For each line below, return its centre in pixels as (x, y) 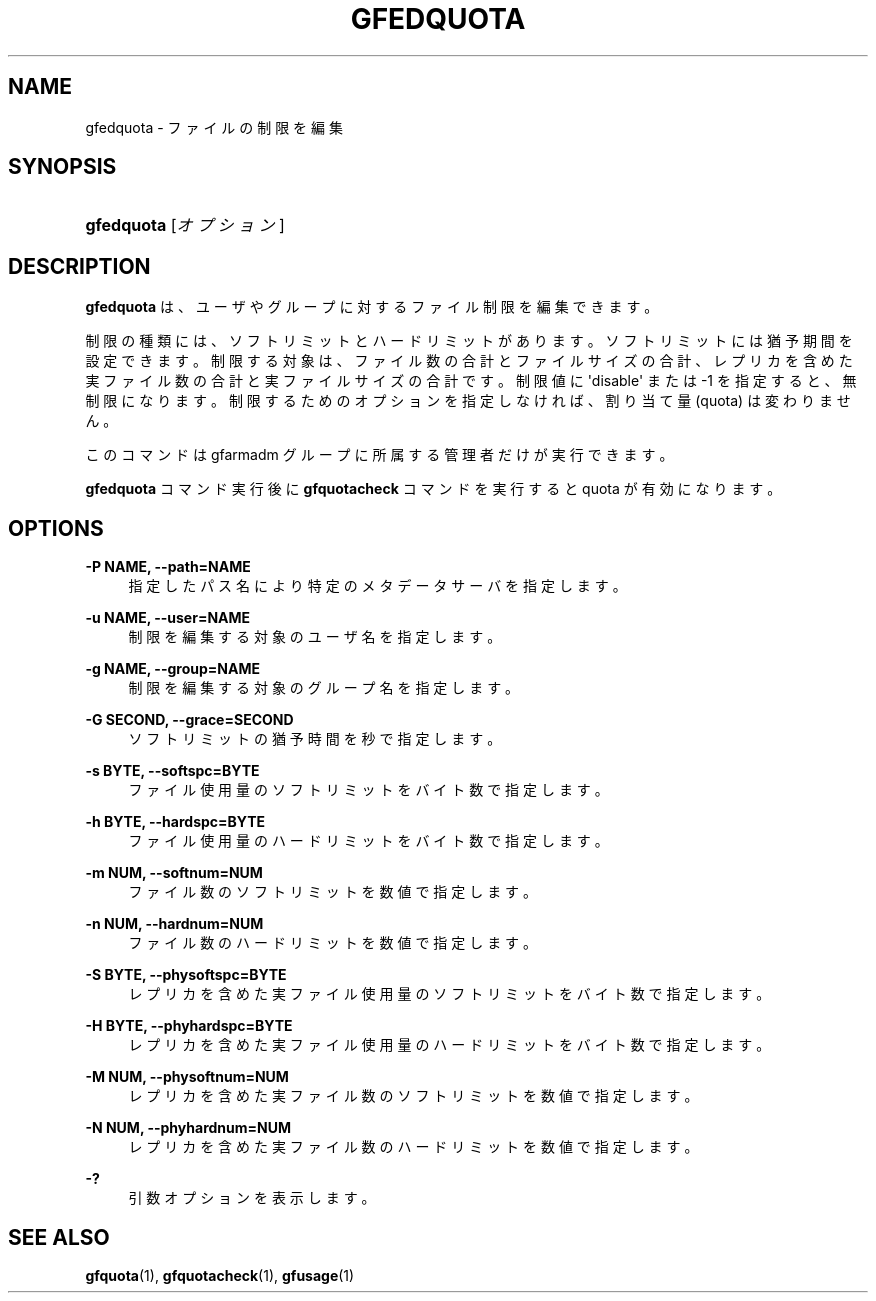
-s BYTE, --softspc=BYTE (172, 771)
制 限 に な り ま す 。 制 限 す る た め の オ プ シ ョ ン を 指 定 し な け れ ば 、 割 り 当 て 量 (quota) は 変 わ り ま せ (468, 401)
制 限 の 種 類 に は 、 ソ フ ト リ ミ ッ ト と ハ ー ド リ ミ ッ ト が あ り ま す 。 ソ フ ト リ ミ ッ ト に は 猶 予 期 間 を (469, 341)
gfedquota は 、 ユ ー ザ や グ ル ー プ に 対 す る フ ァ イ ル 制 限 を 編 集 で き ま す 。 (372, 307)
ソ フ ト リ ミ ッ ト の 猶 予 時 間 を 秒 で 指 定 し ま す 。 (315, 739)
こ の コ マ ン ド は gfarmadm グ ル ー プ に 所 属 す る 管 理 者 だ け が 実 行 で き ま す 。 (379, 455)
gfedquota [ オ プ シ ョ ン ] (185, 225)
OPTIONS (56, 528)
